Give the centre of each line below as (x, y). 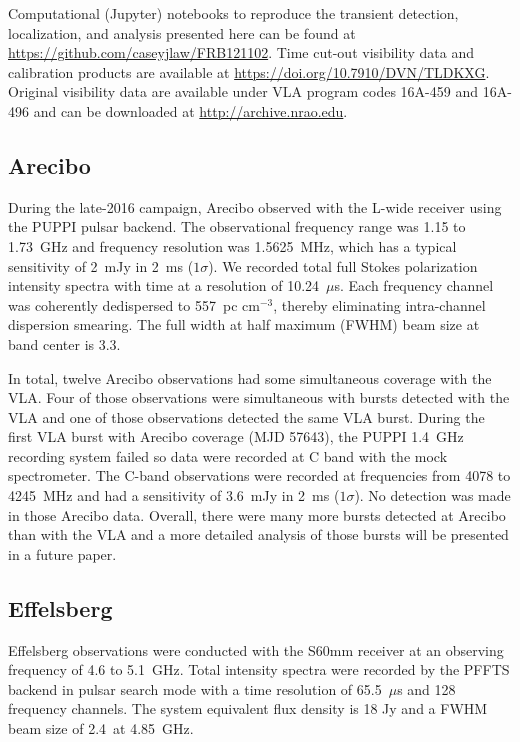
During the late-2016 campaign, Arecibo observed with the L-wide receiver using (255, 206)
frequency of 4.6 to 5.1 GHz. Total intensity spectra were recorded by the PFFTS (259, 669)
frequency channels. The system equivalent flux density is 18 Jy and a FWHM (248, 708)
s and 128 (426, 688)
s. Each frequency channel (414, 285)
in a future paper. (62, 553)
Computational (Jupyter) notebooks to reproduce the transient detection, (233, 13)
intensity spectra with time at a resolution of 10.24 (164, 285)
